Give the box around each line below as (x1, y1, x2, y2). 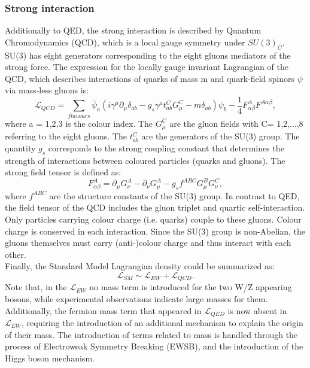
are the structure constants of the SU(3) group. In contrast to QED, (49, 189, 300, 202)
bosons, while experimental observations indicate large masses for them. (5, 292, 268, 305)
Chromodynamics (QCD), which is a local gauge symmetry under (5, 35, 245, 48)
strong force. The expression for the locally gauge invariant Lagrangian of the (5, 60, 288, 73)
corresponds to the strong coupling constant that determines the (48, 141, 284, 154)
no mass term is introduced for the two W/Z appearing (89, 281, 292, 293)
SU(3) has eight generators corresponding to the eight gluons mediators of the (5, 48, 291, 61)
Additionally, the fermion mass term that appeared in (5, 304, 202, 317)
